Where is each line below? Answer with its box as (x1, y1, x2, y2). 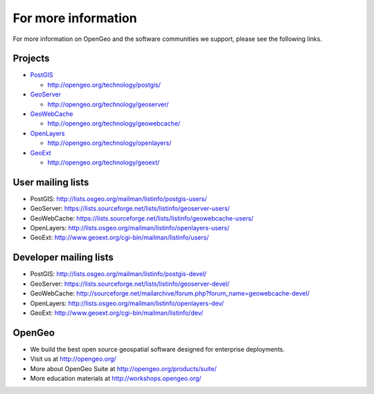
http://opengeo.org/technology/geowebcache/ (47, 119, 181, 128)
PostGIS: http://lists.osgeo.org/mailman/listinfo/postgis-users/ (30, 194, 207, 203)
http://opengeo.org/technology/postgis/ (47, 80, 161, 89)
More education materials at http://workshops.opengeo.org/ (30, 374, 202, 382)
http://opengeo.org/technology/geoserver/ (47, 100, 169, 108)
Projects (12, 53, 50, 65)
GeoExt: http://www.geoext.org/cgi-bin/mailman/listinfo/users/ (30, 233, 209, 242)
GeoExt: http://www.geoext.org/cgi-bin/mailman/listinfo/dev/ (30, 309, 204, 317)
